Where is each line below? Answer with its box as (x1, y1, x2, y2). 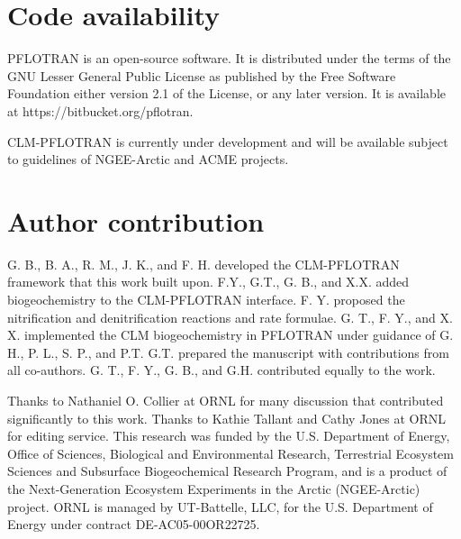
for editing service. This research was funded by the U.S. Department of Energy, (7, 426, 450, 445)
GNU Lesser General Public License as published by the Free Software (7, 66, 396, 85)
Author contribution (7, 202, 265, 239)
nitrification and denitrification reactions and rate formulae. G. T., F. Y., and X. (7, 307, 453, 326)
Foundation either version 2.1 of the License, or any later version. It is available (7, 84, 447, 103)
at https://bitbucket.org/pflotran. (7, 101, 194, 120)
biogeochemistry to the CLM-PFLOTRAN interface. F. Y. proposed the (7, 290, 405, 308)
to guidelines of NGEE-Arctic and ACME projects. (7, 150, 289, 169)
